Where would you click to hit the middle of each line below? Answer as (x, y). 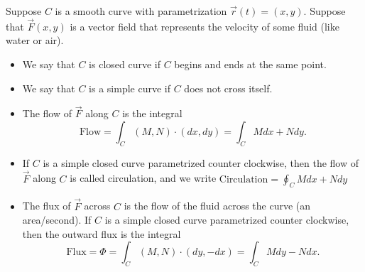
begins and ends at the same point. (250, 64)
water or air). (35, 40)
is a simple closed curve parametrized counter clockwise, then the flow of (201, 162)
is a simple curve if (130, 88)
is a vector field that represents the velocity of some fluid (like (205, 26)
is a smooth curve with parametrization (141, 11)
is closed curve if (125, 64)
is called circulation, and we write (143, 178)
